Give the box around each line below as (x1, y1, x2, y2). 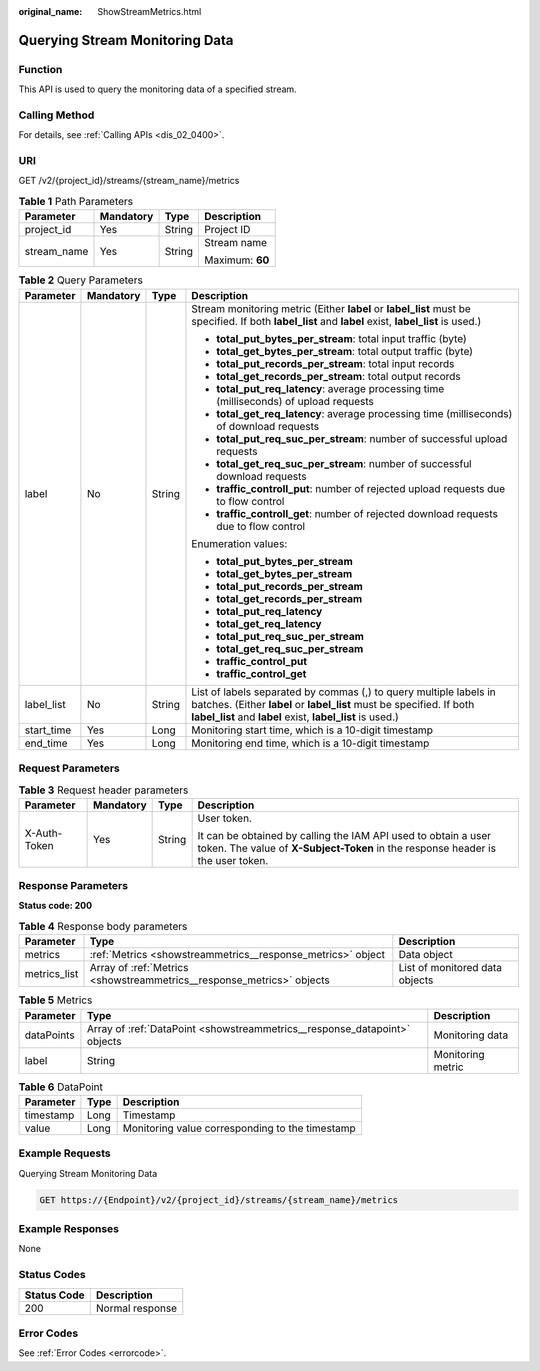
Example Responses (18, 1222, 120, 1236)
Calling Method (18, 108, 95, 122)
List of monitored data (398, 961, 503, 975)
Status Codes (18, 1268, 86, 1282)
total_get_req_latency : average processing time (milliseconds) (216, 406, 513, 420)
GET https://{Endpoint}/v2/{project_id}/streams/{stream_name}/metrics (39, 1194, 399, 1205)
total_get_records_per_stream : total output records (216, 369, 462, 383)
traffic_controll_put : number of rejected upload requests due (216, 481, 506, 495)
